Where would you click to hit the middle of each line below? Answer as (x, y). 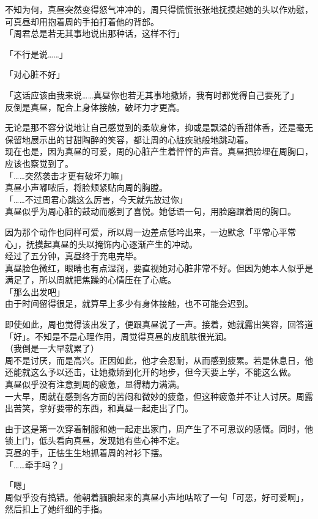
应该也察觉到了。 (39, 163)
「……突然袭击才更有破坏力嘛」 (66, 175)
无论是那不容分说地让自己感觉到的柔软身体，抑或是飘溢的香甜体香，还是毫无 (159, 127)
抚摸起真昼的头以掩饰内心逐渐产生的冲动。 (112, 244)
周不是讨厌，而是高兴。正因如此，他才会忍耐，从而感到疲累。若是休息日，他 (159, 360)
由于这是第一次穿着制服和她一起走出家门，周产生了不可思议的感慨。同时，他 (159, 428)
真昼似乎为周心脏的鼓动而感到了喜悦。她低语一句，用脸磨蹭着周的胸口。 (150, 211)
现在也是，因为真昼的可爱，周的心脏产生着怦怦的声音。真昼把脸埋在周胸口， (159, 151)
